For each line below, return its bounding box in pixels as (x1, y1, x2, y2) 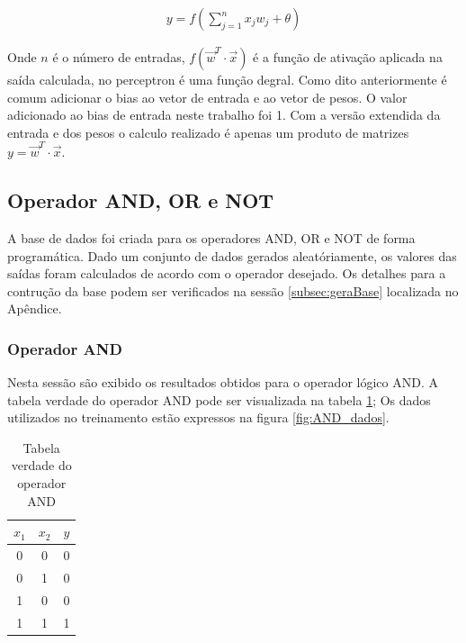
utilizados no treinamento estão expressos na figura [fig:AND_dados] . (7, 408, 390, 427)
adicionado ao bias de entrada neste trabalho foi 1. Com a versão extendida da (7, 105, 441, 124)
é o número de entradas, (52, 48, 185, 67)
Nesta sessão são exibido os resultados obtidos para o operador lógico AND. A (7, 373, 438, 392)
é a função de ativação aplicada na (253, 48, 443, 67)
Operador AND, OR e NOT (7, 186, 274, 214)
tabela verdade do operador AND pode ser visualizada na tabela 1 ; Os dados (7, 390, 431, 409)
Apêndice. (7, 299, 62, 318)
